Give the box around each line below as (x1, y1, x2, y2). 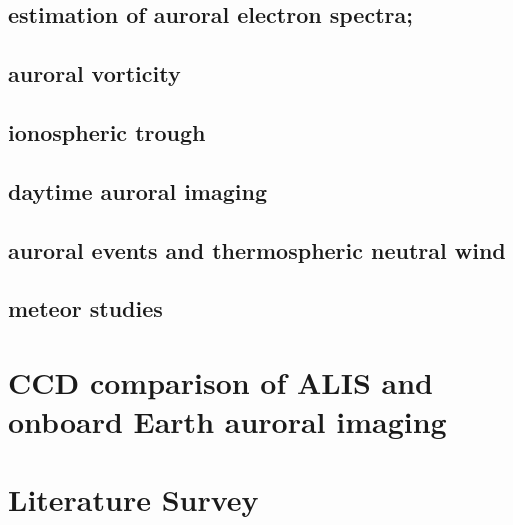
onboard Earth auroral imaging (8, 401, 447, 442)
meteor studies (8, 293, 163, 324)
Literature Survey (8, 479, 259, 520)
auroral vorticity (8, 58, 181, 89)
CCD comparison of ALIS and (8, 361, 433, 402)
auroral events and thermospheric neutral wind (8, 234, 506, 265)
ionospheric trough (8, 116, 206, 147)
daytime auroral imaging (8, 175, 267, 206)
